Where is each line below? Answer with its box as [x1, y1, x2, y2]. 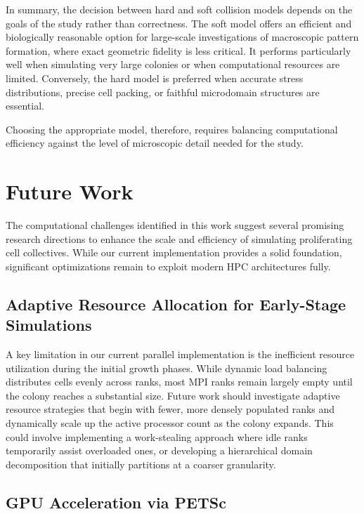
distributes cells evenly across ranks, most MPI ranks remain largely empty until [6, 374, 353, 389]
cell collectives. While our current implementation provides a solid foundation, [6, 245, 342, 260]
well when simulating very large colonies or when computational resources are [6, 57, 340, 72]
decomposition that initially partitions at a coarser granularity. [6, 456, 276, 471]
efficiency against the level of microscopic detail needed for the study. [6, 136, 304, 150]
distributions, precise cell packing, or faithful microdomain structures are [6, 84, 320, 99]
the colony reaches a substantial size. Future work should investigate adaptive [6, 388, 340, 402]
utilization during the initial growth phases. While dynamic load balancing [6, 360, 327, 375]
